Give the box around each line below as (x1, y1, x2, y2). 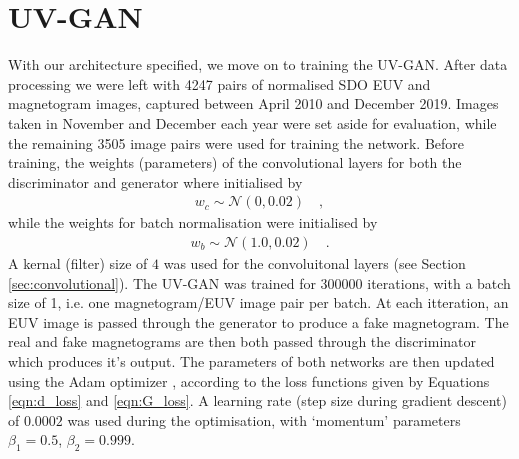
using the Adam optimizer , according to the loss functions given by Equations (8, 370, 490, 391)
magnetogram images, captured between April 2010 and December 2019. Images (8, 93, 499, 114)
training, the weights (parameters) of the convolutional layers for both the (8, 152, 462, 173)
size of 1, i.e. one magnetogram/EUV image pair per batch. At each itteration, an (8, 292, 509, 313)
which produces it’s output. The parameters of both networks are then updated (8, 350, 495, 371)
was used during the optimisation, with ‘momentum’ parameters (67, 409, 461, 430)
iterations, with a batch (367, 272, 511, 293)
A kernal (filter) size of (8, 252, 148, 273)
